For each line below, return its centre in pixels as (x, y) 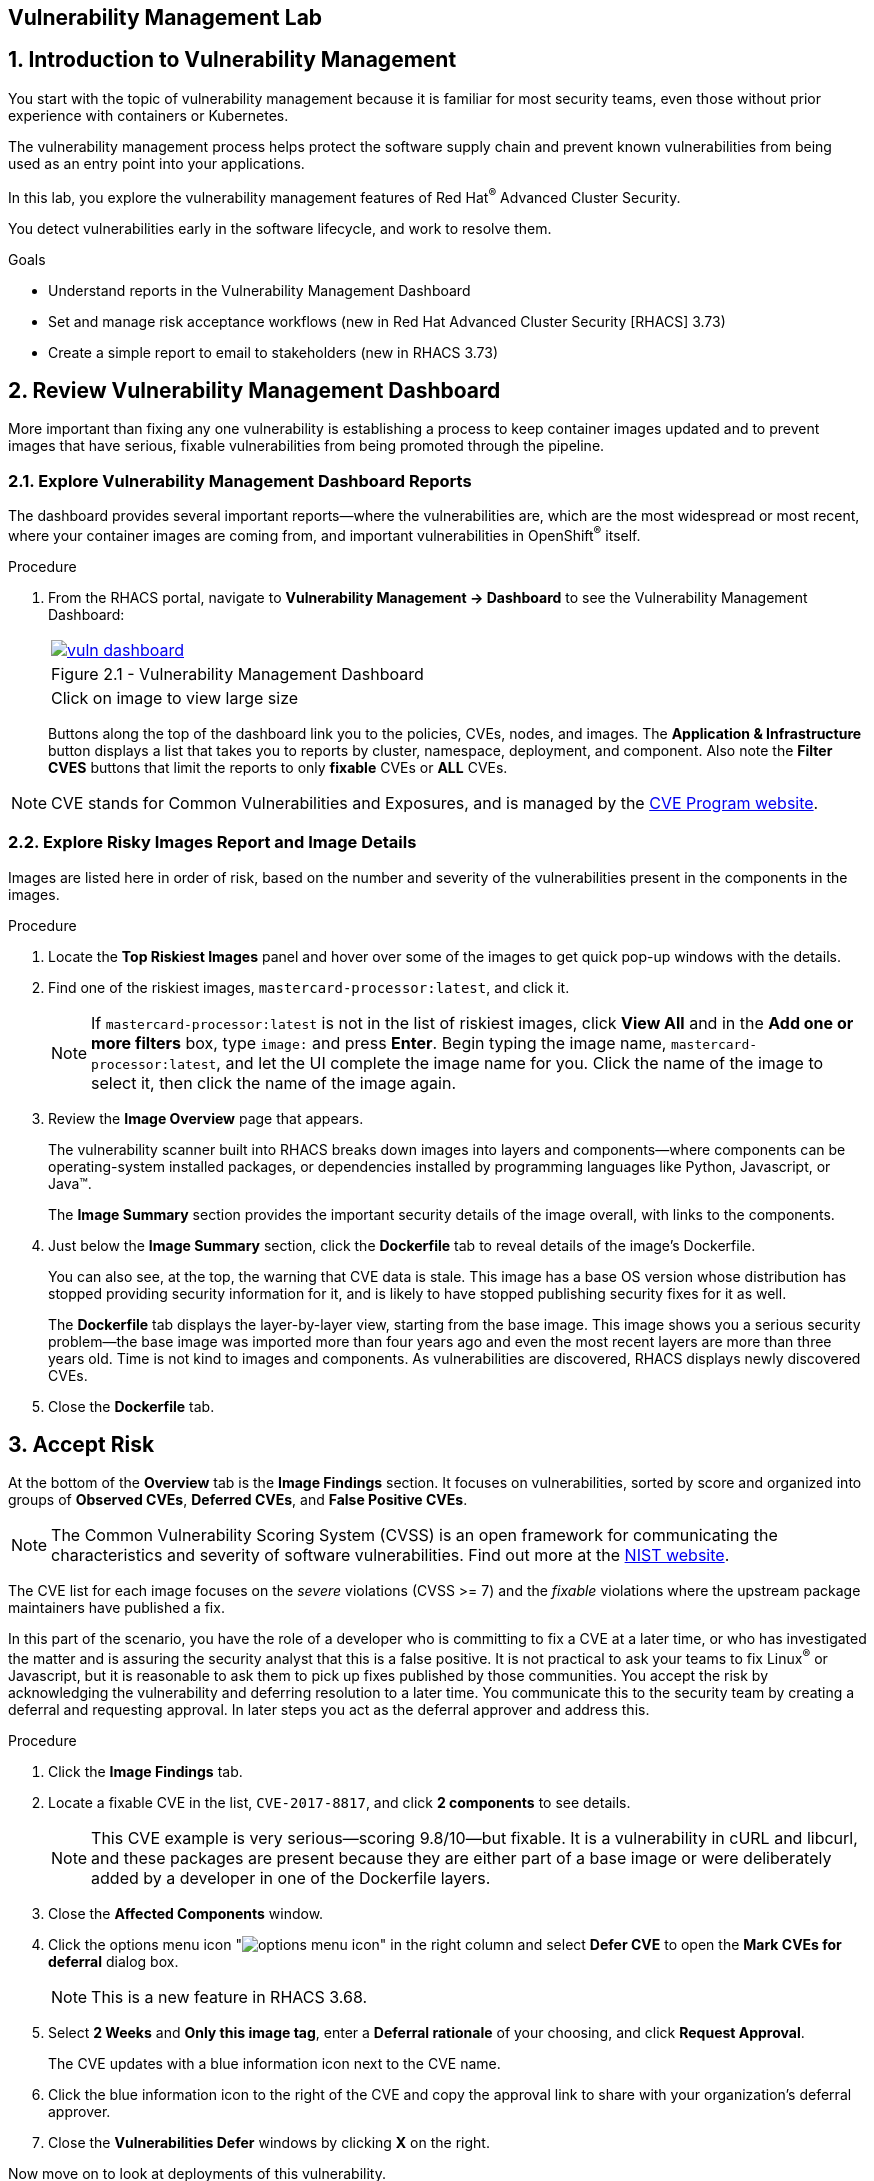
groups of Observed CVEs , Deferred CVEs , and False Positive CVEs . (238, 1500)
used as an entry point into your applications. (156, 163)
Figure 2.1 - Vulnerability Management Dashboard (237, 673)
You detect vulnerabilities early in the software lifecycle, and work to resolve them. (280, 228)
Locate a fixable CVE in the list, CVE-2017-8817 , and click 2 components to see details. (339, 1802)
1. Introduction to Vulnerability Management (232, 60)
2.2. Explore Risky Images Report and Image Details (212, 842)
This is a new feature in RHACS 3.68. (229, 1997)
